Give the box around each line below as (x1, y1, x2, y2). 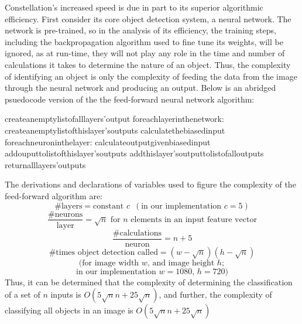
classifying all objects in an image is (5, 304, 133, 316)
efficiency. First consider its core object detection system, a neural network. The (5, 12, 291, 25)
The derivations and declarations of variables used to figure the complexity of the (5, 178, 296, 190)
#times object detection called (49, 248, 158, 257)
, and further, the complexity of (159, 288, 272, 301)
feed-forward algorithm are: (5, 189, 103, 202)
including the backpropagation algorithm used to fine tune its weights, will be (5, 35, 283, 47)
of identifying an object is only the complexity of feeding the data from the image (5, 70, 297, 82)
